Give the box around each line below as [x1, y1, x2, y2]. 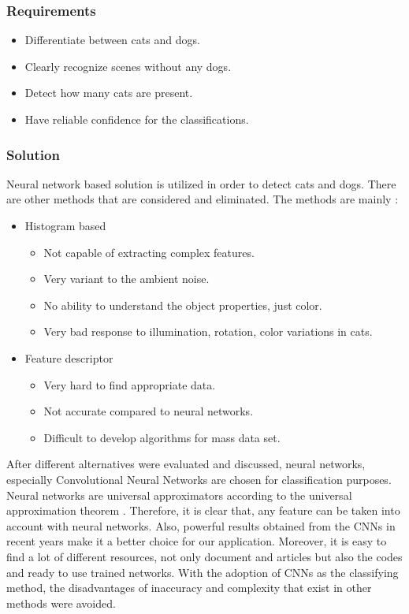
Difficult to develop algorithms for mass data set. [43, 429, 281, 445]
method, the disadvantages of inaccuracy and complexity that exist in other [6, 579, 372, 596]
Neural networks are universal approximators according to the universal [6, 486, 352, 503]
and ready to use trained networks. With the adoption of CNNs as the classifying [6, 564, 399, 580]
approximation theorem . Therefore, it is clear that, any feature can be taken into [6, 502, 400, 519]
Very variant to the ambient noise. [43, 270, 210, 287]
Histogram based [24, 218, 106, 233]
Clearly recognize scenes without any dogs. [24, 58, 232, 74]
